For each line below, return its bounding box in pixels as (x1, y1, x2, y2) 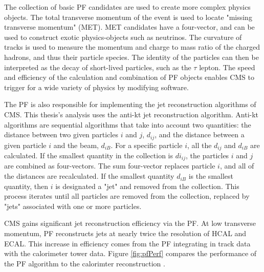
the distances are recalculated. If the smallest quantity (4, 171, 174, 181)
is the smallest (188, 171, 234, 181)
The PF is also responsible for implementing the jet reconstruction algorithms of (4, 99, 256, 110)
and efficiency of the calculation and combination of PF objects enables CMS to (4, 72, 254, 82)
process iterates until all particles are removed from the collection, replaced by (4, 191, 250, 201)
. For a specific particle (111, 139, 183, 150)
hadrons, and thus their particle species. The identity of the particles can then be (4, 51, 259, 62)
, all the (187, 139, 212, 150)
